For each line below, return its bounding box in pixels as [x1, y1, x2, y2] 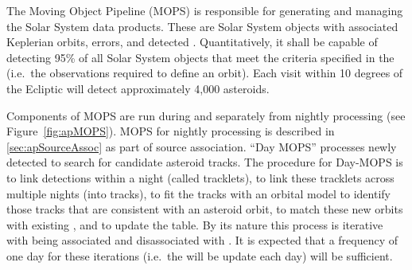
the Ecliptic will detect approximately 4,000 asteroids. [6, 80, 270, 96]
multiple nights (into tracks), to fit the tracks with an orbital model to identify [6, 185, 391, 202]
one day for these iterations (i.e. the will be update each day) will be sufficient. [6, 247, 393, 264]
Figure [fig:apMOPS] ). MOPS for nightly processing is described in [6, 123, 335, 139]
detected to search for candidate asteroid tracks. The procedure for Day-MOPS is [6, 154, 403, 170]
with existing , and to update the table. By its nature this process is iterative [6, 216, 383, 233]
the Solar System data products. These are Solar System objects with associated [6, 18, 398, 34]
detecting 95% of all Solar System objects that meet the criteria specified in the [6, 49, 395, 65]
